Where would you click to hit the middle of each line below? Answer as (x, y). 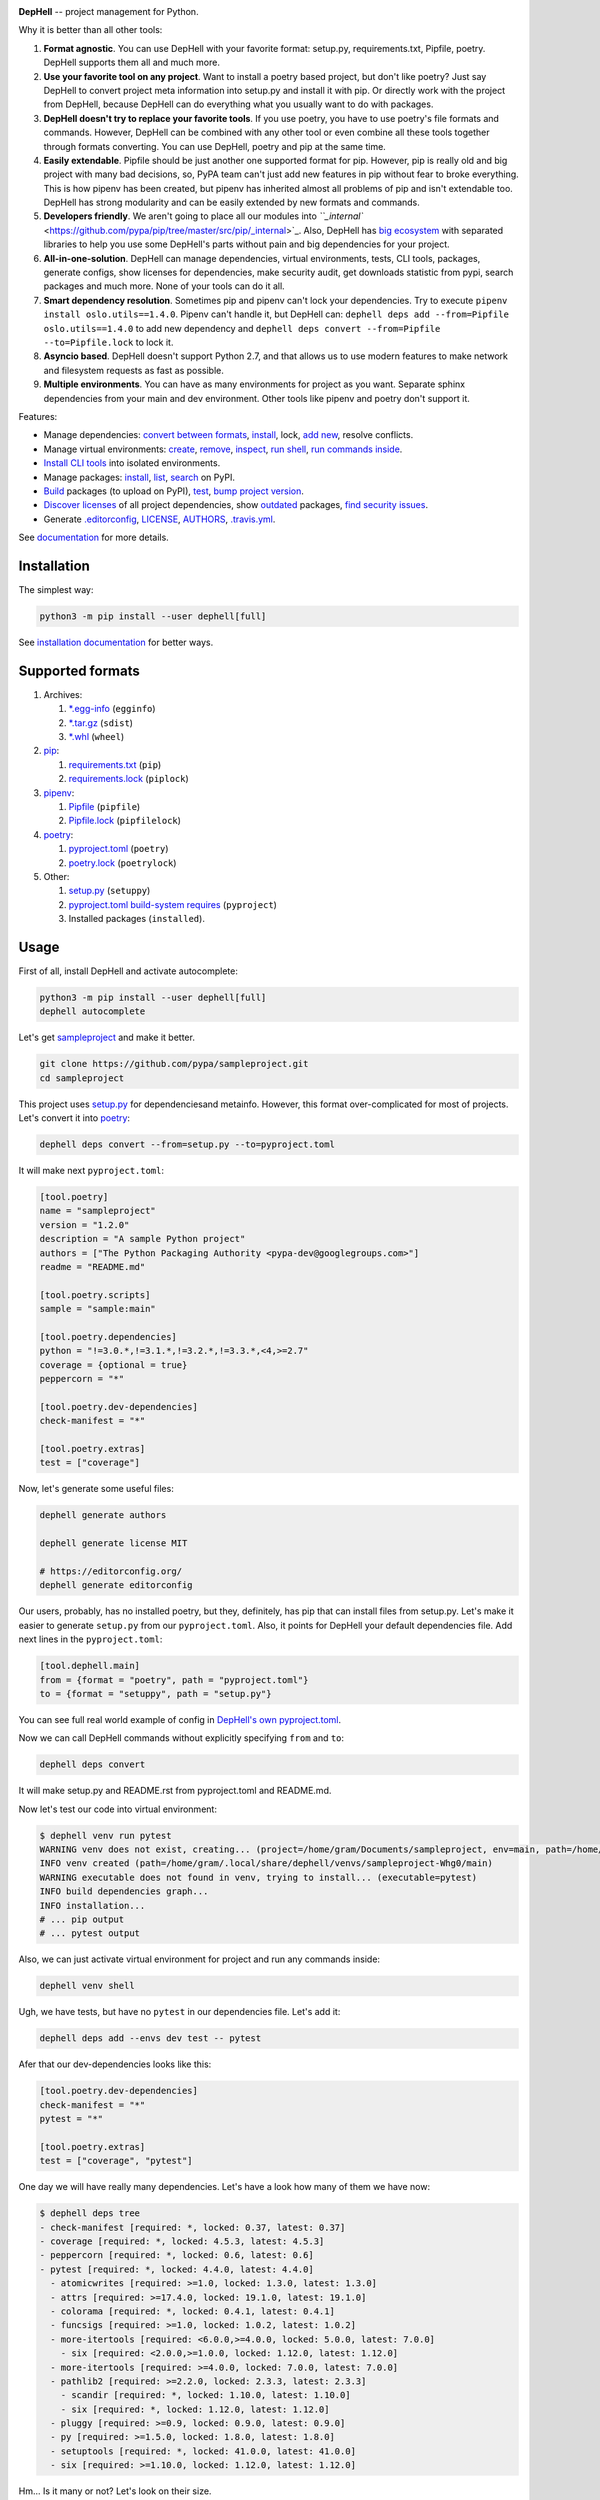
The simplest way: (56, 589)
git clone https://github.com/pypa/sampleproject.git (174, 1064)
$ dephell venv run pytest (105, 1835)
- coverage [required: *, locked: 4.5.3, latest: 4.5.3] (182, 2241)
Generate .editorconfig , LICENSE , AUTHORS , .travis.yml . (159, 519)
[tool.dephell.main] (89, 1666)
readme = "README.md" (92, 1267)
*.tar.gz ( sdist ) (101, 722)
